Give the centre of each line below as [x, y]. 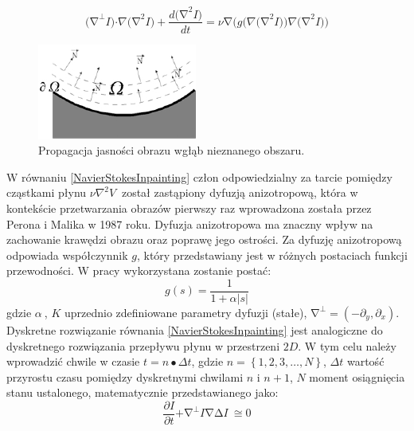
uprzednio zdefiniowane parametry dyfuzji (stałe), [186, 312]
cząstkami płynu [47, 192]
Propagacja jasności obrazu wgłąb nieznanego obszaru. [172, 150]
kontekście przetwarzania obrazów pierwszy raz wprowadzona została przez [189, 208]
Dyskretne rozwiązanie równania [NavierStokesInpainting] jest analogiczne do [195, 329]
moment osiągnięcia [357, 376]
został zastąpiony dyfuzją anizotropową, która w [240, 192]
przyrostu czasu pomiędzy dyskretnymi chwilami [125, 376]
